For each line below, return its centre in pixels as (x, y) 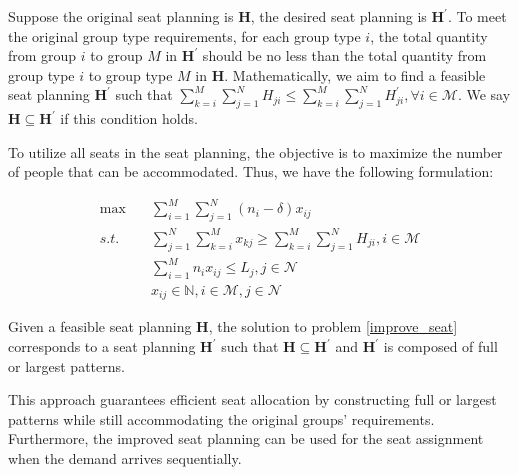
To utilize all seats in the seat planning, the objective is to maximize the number (255, 151)
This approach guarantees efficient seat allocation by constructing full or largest (252, 399)
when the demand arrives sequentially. (125, 457)
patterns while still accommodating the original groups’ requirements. (221, 418)
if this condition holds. (129, 118)
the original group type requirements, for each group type (184, 35)
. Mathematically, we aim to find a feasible (355, 74)
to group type (130, 74)
